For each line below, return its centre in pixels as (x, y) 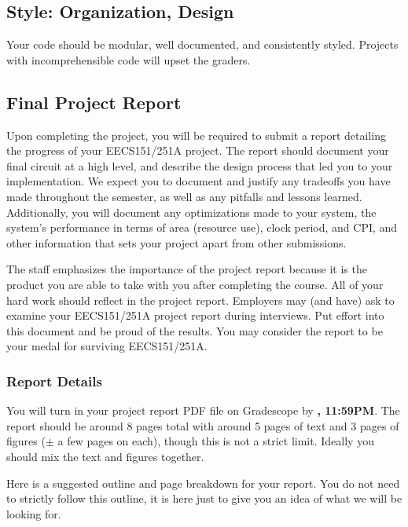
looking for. (34, 513)
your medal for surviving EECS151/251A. (107, 346)
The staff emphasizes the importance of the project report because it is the (187, 269)
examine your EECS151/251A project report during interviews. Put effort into (195, 315)
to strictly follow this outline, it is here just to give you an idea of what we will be (204, 498)
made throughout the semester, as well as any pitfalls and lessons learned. (184, 196)
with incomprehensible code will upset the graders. (129, 59)
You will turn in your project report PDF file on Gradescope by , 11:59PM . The (203, 410)
